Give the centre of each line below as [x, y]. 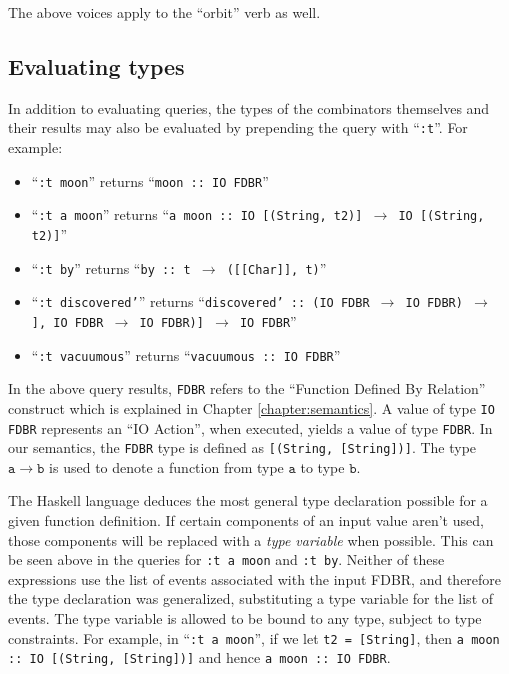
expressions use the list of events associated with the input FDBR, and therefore [255, 578]
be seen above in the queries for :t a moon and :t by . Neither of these [226, 559]
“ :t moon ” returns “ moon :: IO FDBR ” [150, 180]
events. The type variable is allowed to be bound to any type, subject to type [245, 618]
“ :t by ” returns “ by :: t [111, 267]
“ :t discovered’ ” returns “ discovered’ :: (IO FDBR [200, 301]
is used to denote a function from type [166, 466]
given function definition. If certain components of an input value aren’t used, [246, 520]
